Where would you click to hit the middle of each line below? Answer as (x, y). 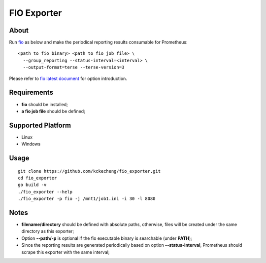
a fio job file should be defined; (53, 111)
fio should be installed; (45, 104)
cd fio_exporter (37, 178)
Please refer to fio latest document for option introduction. (68, 78)
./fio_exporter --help (45, 192)
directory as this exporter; (48, 231)
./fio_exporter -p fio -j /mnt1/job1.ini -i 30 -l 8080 (87, 199)
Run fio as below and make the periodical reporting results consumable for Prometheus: (98, 42)
